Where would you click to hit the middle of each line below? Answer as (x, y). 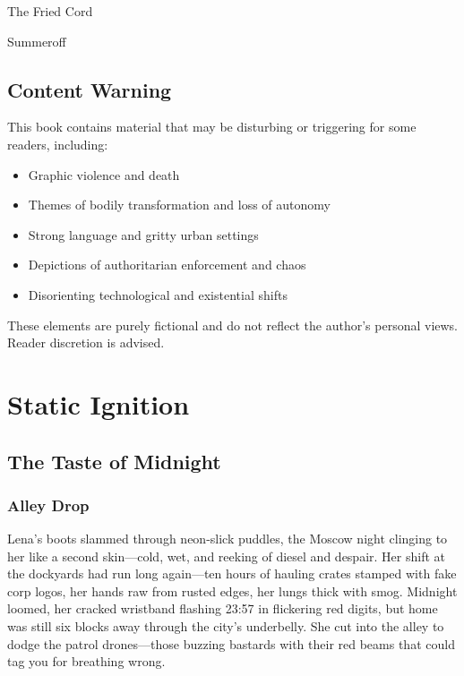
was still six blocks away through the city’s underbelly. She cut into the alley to (226, 626)
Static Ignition (99, 403)
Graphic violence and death (104, 174)
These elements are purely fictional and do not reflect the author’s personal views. (233, 325)
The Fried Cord (50, 11)
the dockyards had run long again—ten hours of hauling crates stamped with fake (232, 573)
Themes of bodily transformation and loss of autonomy (179, 205)
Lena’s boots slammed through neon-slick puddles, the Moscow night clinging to (228, 539)
